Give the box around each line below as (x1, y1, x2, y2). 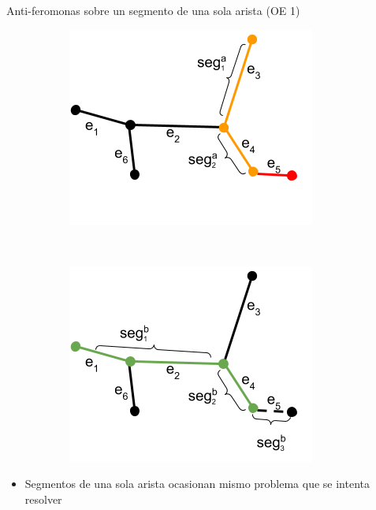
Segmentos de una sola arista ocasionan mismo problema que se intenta (24, 475, 370, 492)
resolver (24, 490, 62, 507)
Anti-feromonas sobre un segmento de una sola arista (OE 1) (6, 2, 300, 18)
